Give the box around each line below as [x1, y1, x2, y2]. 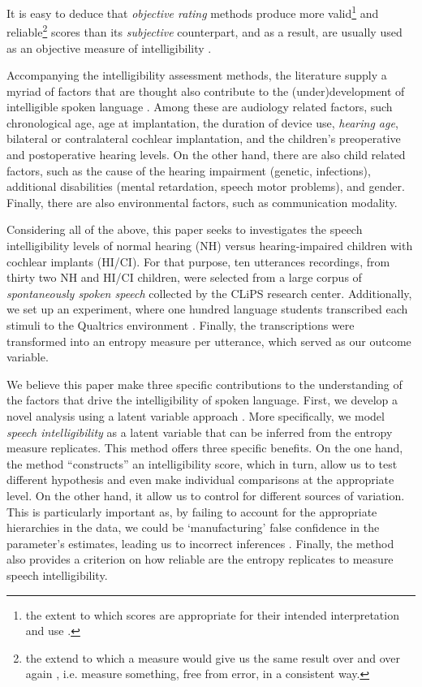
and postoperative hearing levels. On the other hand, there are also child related [6, 146, 406, 163]
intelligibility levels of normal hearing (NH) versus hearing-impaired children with [6, 237, 413, 254]
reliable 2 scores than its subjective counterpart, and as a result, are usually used [6, 21, 403, 40]
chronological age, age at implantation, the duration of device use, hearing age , [6, 114, 398, 131]
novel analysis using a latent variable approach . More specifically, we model [6, 407, 385, 424]
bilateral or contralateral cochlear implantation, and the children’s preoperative [6, 130, 401, 147]
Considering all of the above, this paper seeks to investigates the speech [6, 221, 363, 238]
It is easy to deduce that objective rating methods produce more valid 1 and [6, 2, 379, 21]
